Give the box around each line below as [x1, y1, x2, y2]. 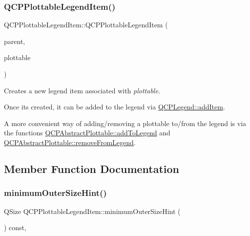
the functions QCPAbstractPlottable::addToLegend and [4, 128, 170, 138]
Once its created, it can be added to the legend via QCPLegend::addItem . [4, 102, 225, 112]
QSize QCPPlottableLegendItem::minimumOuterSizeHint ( [4, 206, 181, 216]
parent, [4, 36, 25, 46]
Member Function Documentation [4, 161, 180, 176]
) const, [4, 222, 26, 233]
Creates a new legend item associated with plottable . [4, 85, 160, 95]
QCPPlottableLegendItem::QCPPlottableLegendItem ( [4, 20, 168, 30]
